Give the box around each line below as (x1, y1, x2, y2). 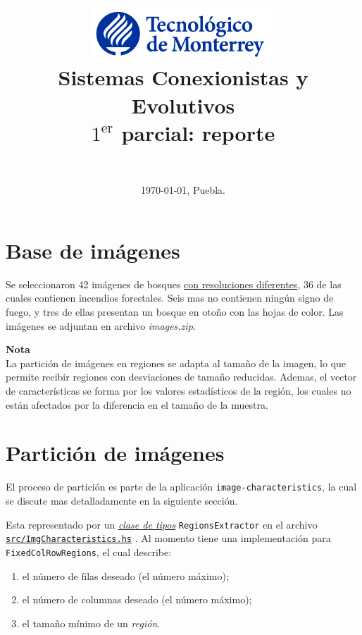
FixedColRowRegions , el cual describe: (6, 544, 172, 559)
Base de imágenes (6, 235, 180, 264)
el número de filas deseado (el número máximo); (22, 568, 229, 583)
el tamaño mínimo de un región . (22, 615, 161, 630)
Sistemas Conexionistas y (58, 63, 308, 92)
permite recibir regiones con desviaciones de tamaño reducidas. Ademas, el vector (6, 369, 357, 384)
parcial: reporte (121, 118, 275, 147)
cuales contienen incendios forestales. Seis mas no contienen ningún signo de (6, 290, 334, 305)
